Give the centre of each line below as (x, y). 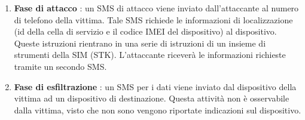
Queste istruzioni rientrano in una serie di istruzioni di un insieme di (140, 43)
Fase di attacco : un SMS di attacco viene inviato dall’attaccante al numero (156, 8)
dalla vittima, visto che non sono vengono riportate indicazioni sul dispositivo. (158, 110)
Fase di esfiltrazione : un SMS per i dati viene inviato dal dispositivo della (155, 86)
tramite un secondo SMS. (60, 66)
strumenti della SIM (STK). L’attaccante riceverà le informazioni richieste (150, 55)
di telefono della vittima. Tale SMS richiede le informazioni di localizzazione (153, 19)
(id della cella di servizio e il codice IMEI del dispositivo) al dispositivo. (145, 31)
